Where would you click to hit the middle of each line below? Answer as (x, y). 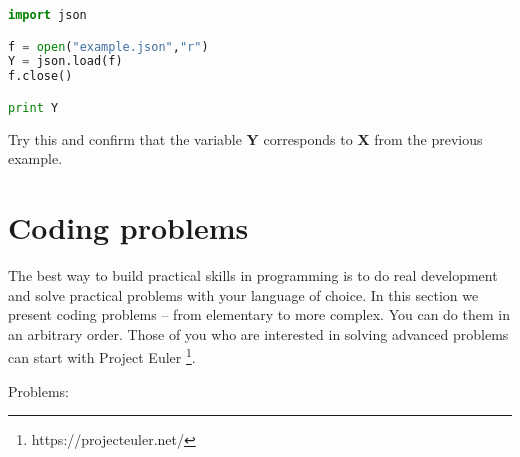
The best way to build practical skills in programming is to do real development (253, 275)
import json (47, 15)
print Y (33, 107)
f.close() (40, 76)
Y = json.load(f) (65, 61)
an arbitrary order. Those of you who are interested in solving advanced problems (258, 333)
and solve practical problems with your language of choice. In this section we (243, 294)
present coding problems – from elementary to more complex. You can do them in (259, 314)
